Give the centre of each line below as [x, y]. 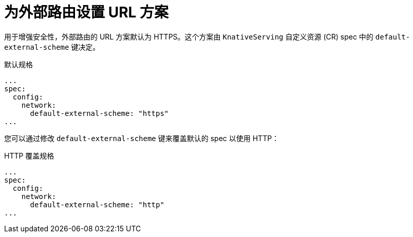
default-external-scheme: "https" [99, 113]
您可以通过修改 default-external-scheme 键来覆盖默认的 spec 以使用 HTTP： [142, 138]
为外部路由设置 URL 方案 [86, 12]
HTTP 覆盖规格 [29, 155]
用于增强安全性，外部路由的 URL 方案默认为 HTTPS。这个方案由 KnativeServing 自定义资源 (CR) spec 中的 [189, 36]
